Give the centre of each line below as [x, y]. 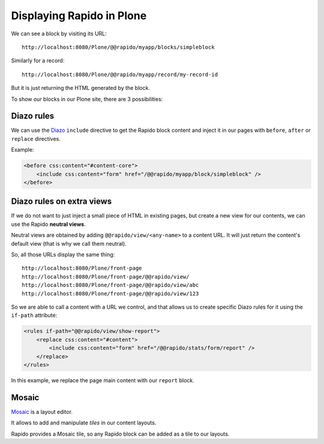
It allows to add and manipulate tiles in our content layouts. [84, 423]
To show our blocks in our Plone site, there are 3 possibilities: [87, 99]
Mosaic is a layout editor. [42, 412]
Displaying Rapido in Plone [79, 16]
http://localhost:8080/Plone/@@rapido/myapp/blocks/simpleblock [118, 47]
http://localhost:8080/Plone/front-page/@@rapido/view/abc [110, 285]
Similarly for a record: [38, 61]
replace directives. [36, 138]
